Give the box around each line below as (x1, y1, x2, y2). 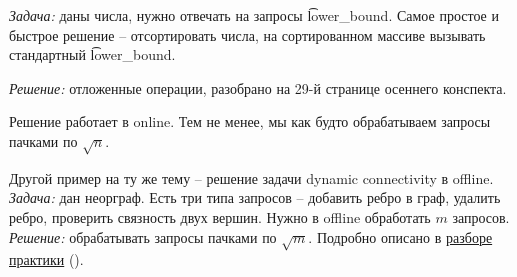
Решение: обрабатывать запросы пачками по (9, 226, 277, 247)
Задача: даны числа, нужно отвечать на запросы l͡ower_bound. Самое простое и (9, 5, 499, 25)
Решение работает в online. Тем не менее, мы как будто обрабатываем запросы (9, 111, 491, 132)
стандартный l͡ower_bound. (9, 44, 176, 65)
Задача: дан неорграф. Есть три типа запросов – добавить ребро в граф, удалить (9, 187, 501, 208)
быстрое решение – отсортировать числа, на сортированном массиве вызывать (9, 24, 486, 45)
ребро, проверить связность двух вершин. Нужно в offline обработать (9, 206, 431, 227)
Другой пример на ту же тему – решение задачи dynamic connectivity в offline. (9, 167, 494, 188)
